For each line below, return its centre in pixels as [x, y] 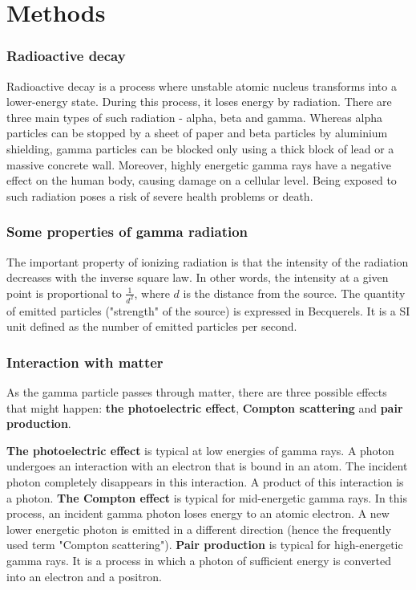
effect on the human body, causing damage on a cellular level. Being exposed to [202, 180]
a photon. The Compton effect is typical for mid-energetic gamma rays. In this [207, 497]
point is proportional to [64, 293]
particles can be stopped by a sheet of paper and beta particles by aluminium [197, 133]
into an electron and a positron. [84, 576]
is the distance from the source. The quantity [294, 293]
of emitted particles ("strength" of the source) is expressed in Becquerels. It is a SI [208, 310]
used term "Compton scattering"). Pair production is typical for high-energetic [205, 545]
